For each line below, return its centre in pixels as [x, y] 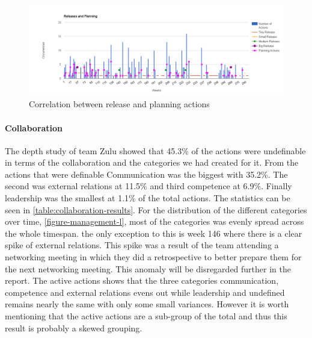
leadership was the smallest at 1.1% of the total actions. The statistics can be [148, 198]
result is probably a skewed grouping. [74, 327]
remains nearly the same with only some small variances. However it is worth [147, 304]
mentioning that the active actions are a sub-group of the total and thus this [146, 316]
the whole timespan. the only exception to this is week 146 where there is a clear [154, 233]
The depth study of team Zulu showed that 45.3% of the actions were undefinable [155, 150]
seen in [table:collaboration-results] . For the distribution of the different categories [156, 209]
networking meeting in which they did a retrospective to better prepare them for [153, 257]
